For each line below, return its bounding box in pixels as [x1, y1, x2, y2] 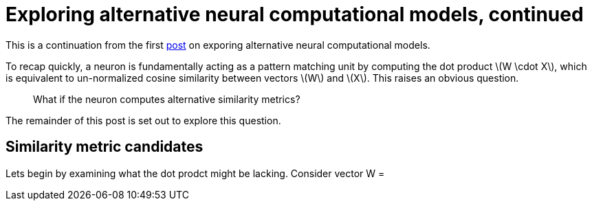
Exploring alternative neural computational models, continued [6, 3, 584, 26]
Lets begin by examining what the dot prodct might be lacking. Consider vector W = [6, 167, 385, 179]
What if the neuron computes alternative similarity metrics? [33, 93, 300, 105]
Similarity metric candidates [6, 138, 204, 156]
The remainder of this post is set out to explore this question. [6, 114, 281, 126]
